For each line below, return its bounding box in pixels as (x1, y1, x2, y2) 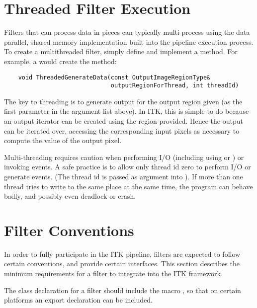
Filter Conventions (4, 220, 134, 240)
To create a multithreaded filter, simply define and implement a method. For (4, 46, 238, 57)
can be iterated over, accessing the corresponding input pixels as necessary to (4, 125, 240, 136)
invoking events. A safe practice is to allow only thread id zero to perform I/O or (4, 161, 251, 172)
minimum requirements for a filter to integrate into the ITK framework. (4, 268, 223, 279)
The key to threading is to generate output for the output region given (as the (4, 96, 243, 106)
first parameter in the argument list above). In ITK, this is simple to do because (4, 106, 249, 116)
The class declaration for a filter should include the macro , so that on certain (4, 285, 241, 295)
